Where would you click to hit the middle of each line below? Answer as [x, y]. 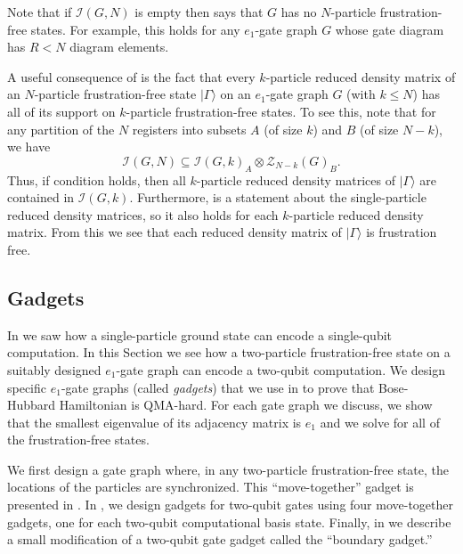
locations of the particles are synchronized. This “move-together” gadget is [211, 487]
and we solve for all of [380, 422]
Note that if [40, 12]
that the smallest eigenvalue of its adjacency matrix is [154, 422]
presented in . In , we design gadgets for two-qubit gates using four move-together [231, 505]
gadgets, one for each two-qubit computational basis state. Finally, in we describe [229, 521]
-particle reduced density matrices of [296, 179]
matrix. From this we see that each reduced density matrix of [175, 232]
